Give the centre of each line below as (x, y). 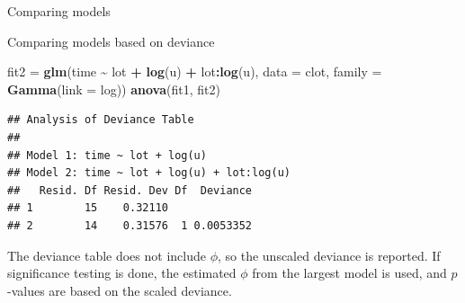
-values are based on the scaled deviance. (120, 290)
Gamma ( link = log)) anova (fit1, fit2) (114, 89)
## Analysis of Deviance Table (101, 120)
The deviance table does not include (107, 255)
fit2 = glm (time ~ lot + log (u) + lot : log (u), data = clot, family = (195, 71)
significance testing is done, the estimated (122, 273)
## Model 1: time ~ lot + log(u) (107, 155)
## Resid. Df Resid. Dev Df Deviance (130, 190)
